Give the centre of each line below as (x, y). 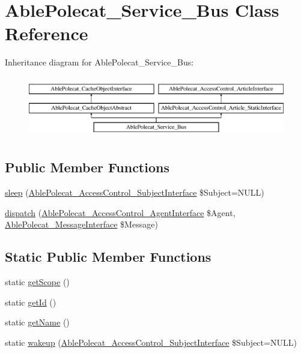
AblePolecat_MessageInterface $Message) (81, 224)
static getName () (37, 322)
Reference (47, 33)
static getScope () (37, 282)
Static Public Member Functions (108, 257)
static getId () (31, 302)
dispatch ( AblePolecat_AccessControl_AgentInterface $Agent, (120, 212)
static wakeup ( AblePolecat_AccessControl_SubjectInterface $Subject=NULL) (151, 342)
